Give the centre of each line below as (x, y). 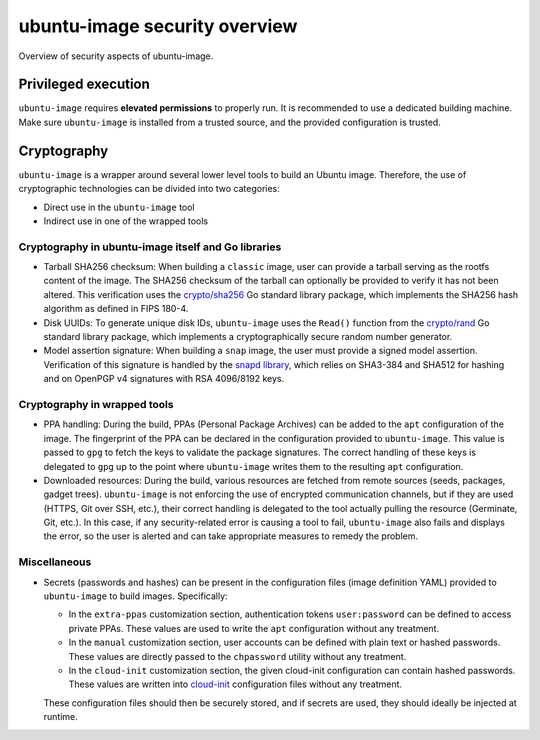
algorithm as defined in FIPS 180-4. (116, 309)
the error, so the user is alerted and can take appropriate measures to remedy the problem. (231, 536)
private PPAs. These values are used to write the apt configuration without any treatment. (254, 628)
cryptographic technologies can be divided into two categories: (149, 189)
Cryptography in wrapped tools (96, 404)
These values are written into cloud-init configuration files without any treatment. (235, 684)
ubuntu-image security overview (158, 26)
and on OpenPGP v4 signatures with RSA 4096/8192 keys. (164, 379)
